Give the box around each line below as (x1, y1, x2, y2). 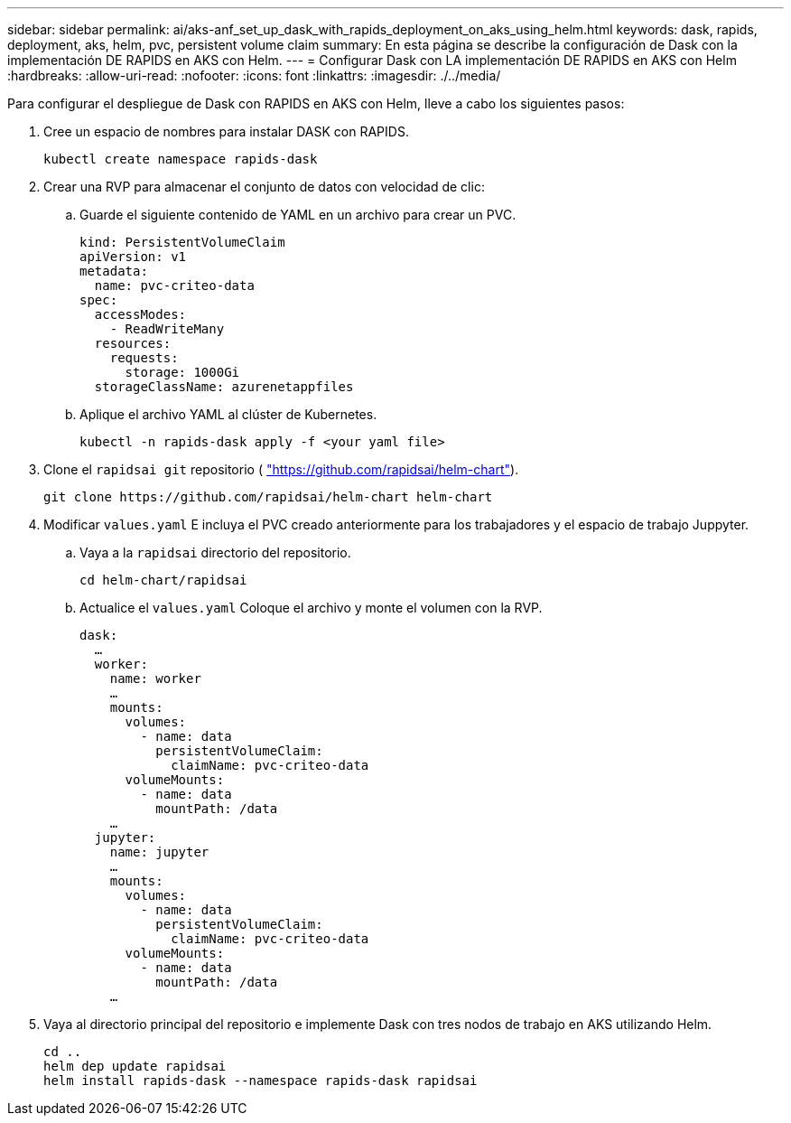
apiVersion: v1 (79, 249, 187, 264)
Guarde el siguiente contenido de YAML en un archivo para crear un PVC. (79, 207, 516, 222)
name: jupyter (109, 845, 209, 859)
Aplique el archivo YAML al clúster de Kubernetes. (79, 407, 377, 422)
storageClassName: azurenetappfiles (94, 379, 354, 394)
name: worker (109, 671, 201, 686)
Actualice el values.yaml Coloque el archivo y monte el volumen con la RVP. (79, 600, 543, 615)
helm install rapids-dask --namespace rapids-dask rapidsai (43, 1073, 478, 1088)
